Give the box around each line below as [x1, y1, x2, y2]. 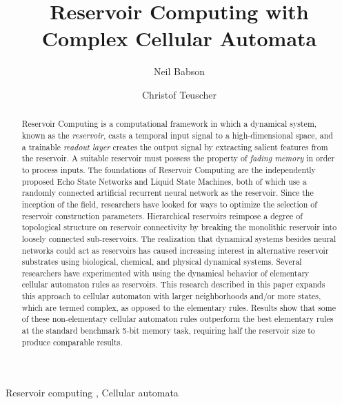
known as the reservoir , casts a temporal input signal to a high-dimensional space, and [21, 129, 333, 141]
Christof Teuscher [142, 87, 217, 101]
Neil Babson [153, 64, 205, 79]
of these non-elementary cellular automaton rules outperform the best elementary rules [21, 313, 334, 325]
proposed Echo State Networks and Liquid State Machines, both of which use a [21, 175, 307, 187]
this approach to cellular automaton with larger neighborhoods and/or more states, [21, 290, 321, 302]
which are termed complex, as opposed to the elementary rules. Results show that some [21, 301, 336, 313]
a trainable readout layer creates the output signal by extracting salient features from [21, 141, 328, 152]
